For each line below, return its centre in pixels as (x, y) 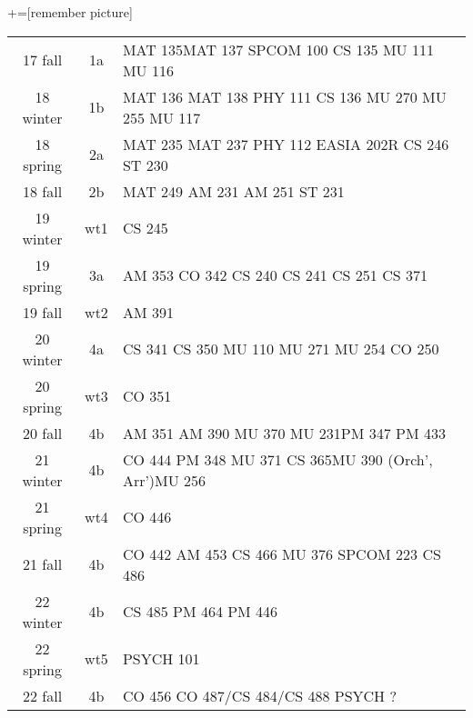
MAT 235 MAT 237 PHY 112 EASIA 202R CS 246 (286, 144)
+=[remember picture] (70, 12)
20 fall (42, 433)
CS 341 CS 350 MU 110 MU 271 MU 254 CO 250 (281, 349)
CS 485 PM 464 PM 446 (200, 612)
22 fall (42, 695)
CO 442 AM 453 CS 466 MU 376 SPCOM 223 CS (282, 553)
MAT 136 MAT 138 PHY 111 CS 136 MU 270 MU (284, 96)
